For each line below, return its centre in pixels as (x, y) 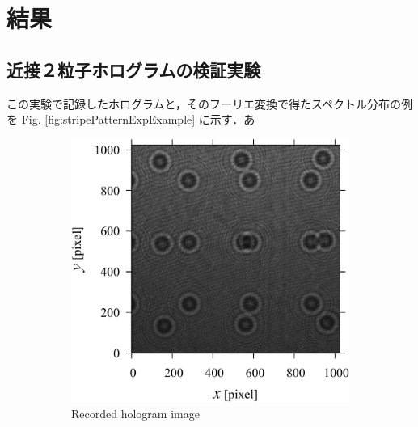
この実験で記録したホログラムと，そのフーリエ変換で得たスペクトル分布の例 (210, 103)
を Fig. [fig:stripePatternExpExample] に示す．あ (131, 119)
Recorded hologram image (135, 413)
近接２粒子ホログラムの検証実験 (134, 69)
